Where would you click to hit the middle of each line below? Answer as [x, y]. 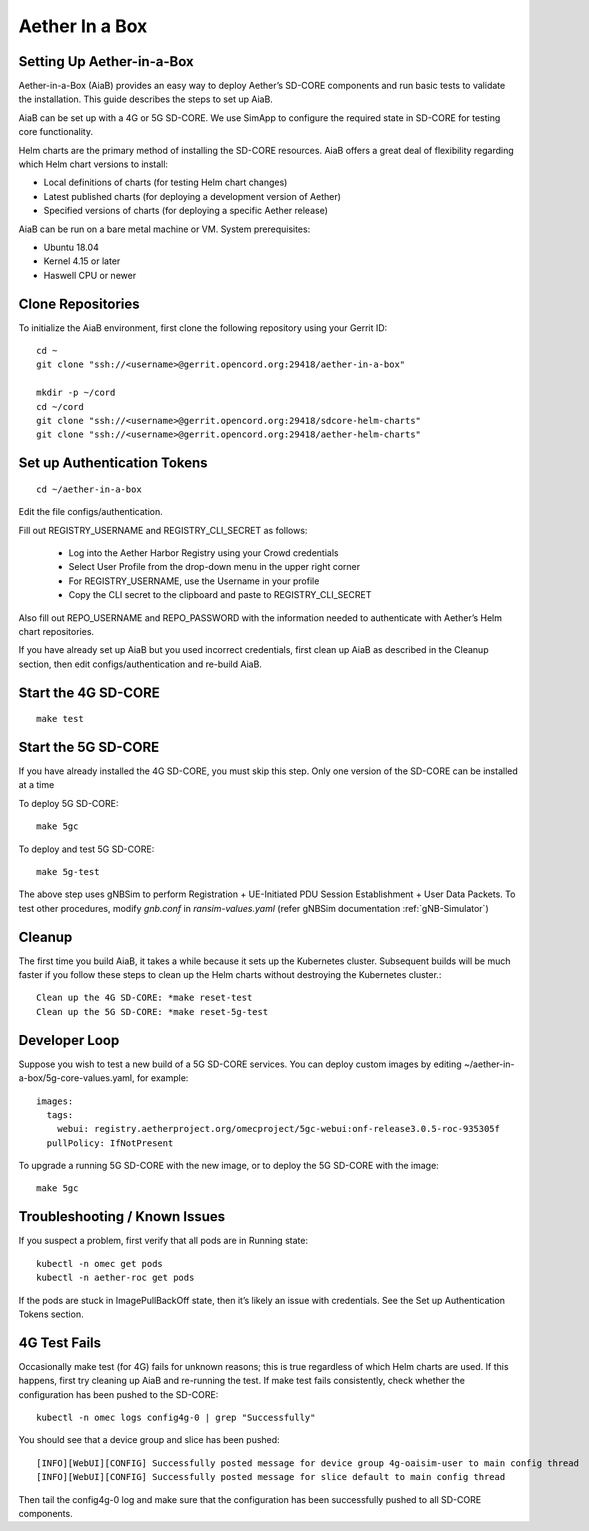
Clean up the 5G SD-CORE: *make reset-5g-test [152, 1011]
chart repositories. [56, 631]
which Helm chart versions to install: [93, 164]
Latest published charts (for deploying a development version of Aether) [192, 196]
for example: [162, 1078]
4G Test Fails [60, 1342]
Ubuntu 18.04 [71, 247]
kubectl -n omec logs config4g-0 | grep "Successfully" [176, 1418]
